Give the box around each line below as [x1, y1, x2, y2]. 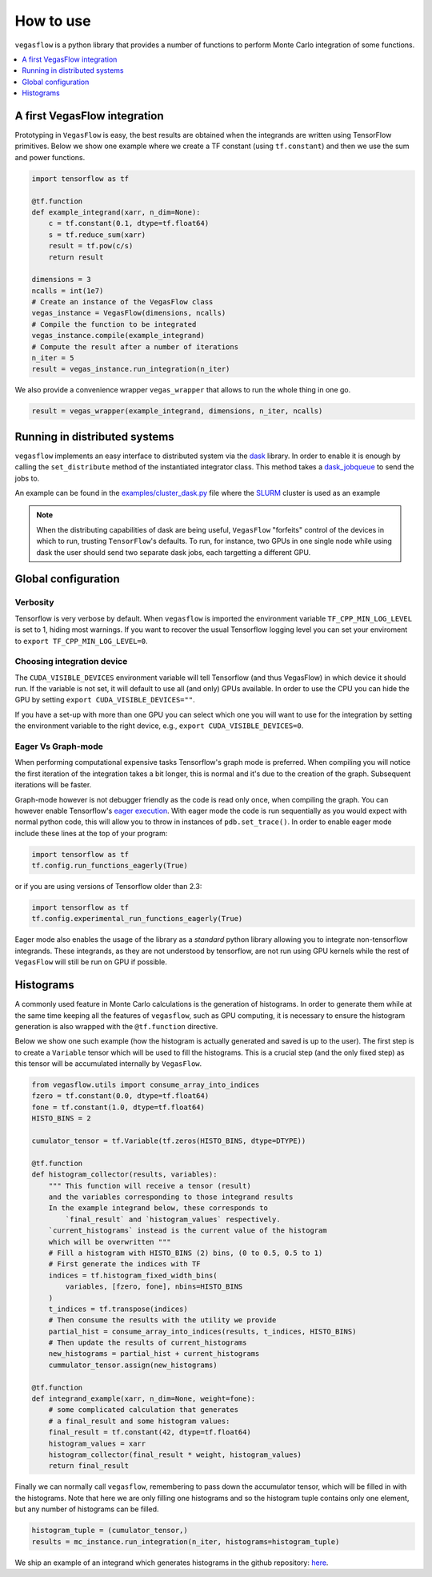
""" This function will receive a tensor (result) [48, 1181, 251, 1190]
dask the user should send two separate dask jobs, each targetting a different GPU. [36, 547, 311, 557]
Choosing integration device [14, 656, 128, 667]
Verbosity [14, 597, 55, 608]
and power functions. [14, 152, 86, 162]
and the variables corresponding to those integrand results [48, 1193, 294, 1201]
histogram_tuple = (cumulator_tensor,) [31, 1526, 188, 1535]
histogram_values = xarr [48, 1438, 146, 1448]
